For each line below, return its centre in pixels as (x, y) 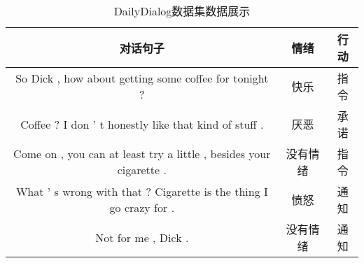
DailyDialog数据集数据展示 (182, 11)
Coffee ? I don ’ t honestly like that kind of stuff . (142, 124)
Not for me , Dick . (142, 237)
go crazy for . (142, 207)
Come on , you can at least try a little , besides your (142, 154)
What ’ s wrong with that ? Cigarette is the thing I (142, 191)
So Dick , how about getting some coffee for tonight (142, 78)
